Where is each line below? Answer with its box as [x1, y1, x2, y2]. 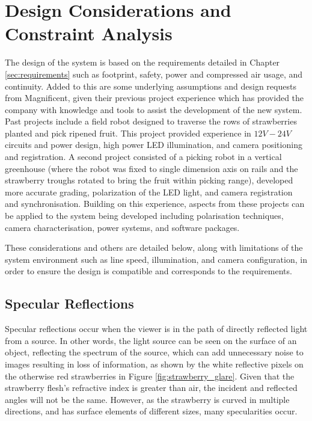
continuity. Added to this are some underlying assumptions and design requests [5, 79, 296, 92]
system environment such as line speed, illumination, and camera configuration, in [5, 253, 307, 265]
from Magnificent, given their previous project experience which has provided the [5, 91, 304, 104]
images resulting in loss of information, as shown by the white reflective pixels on [5, 357, 304, 370]
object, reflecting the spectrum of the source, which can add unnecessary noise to [5, 346, 304, 358]
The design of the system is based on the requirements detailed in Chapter [5, 56, 280, 69]
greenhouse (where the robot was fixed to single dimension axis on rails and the [5, 162, 298, 174]
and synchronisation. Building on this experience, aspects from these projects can [5, 197, 305, 210]
